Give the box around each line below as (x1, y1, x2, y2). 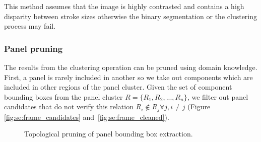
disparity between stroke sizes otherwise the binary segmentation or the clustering (4, 11, 257, 21)
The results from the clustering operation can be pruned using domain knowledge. (4, 62, 257, 72)
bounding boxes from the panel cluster (4, 91, 123, 102)
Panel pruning (4, 42, 63, 54)
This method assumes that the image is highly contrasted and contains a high (4, 1, 244, 11)
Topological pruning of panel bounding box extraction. (24, 128, 193, 139)
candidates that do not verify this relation (4, 101, 134, 112)
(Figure (187, 101, 211, 112)
